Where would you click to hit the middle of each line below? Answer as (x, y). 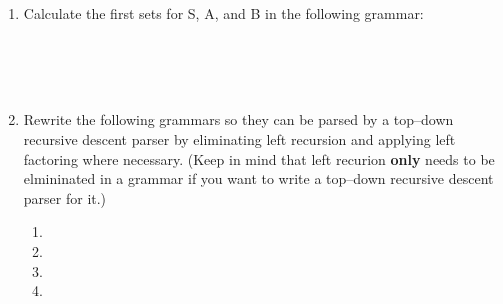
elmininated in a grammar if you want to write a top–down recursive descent (258, 178)
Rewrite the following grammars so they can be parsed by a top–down (238, 119)
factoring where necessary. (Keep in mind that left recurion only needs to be (259, 158)
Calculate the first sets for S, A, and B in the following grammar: (223, 13)
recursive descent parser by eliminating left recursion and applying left (239, 138)
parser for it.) (65, 197)
